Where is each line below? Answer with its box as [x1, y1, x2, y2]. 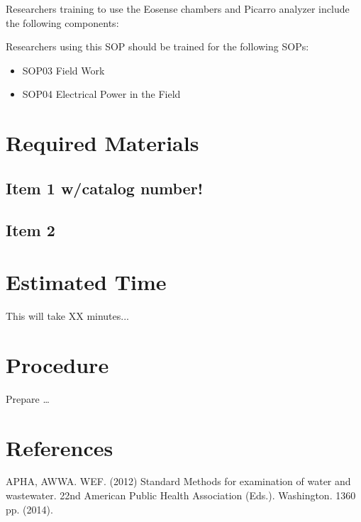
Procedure [6, 350, 109, 379]
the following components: [6, 15, 119, 30]
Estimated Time [6, 267, 167, 296]
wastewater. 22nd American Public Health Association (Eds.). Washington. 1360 [6, 488, 356, 503]
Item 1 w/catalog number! [6, 177, 203, 199]
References [6, 433, 113, 462]
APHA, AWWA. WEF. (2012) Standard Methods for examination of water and [6, 474, 351, 489]
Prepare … [6, 391, 50, 406]
